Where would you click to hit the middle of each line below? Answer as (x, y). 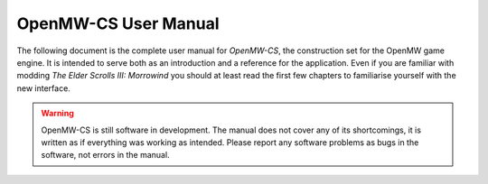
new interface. (44, 88)
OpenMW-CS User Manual (118, 23)
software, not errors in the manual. (106, 155)
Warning (57, 114)
